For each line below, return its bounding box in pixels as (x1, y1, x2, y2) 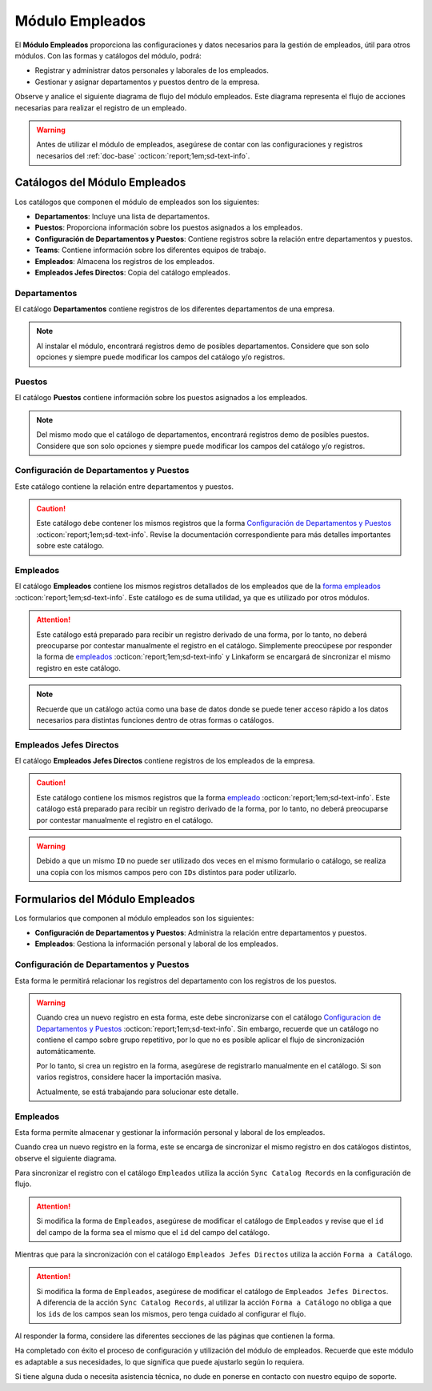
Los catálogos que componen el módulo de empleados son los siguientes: (14, 197, 260, 206)
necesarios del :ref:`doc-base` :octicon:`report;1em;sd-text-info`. (36, 150, 250, 160)
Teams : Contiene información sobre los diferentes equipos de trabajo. (34, 245, 266, 255)
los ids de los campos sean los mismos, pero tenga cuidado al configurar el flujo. (36, 1309, 306, 1318)
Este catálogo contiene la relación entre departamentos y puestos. (14, 481, 234, 491)
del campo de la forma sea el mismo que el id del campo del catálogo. (36, 1227, 270, 1237)
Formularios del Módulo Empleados (14, 892, 195, 906)
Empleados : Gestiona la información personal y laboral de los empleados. (34, 939, 279, 948)
